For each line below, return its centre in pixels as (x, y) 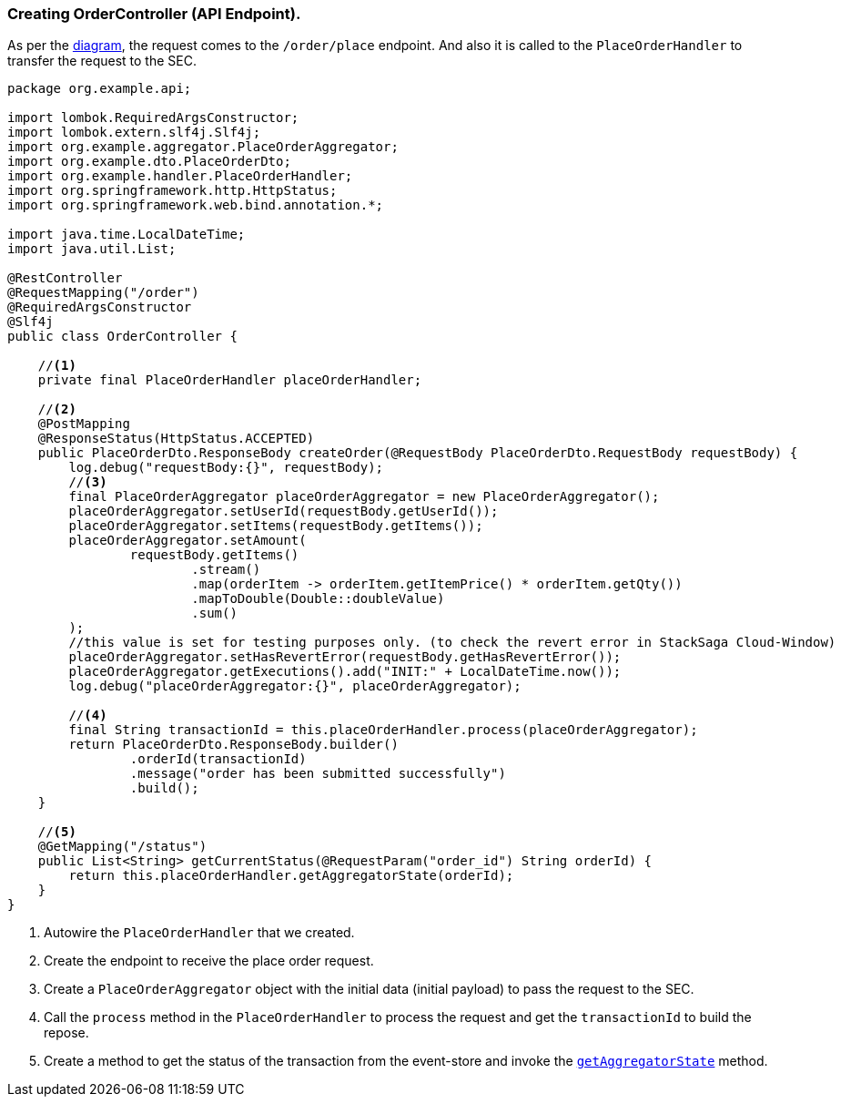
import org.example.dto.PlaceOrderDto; (149, 162)
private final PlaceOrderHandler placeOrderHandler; (230, 380)
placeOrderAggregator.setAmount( (187, 541)
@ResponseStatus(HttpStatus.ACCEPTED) (176, 439)
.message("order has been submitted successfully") (318, 774)
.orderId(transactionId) (218, 759)
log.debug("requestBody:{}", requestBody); (226, 468)
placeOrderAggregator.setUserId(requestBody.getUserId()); (284, 511)
